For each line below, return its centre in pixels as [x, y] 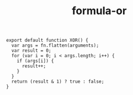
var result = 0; [31, 51]
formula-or [99, 11]
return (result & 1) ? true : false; [58, 82]
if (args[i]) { [35, 61]
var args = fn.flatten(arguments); [55, 45]
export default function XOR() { [47, 40]
